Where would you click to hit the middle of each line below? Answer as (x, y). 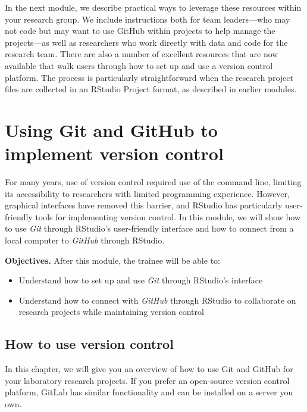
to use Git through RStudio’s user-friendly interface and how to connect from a (149, 228)
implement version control (114, 153)
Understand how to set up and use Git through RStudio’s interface (141, 280)
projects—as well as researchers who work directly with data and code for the (146, 42)
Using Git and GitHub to (111, 129)
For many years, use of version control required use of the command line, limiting (153, 182)
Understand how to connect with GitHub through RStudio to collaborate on (157, 300)
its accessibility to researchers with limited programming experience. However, (147, 193)
